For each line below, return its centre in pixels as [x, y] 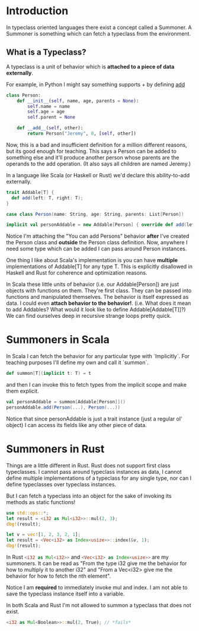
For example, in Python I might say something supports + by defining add [96, 84]
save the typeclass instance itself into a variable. [65, 594]
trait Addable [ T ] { [30, 192]
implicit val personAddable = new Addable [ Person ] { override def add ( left [102, 225]
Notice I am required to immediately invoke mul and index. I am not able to [97, 587]
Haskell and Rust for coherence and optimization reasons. [77, 273]
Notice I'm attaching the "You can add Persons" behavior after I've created [98, 236]
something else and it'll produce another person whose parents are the [93, 157]
